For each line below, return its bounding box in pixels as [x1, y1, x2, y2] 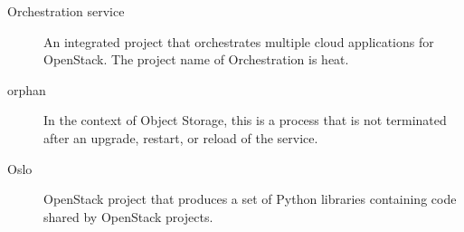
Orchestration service [7, 2, 125, 20]
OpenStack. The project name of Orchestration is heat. [43, 50, 349, 69]
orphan [7, 80, 46, 99]
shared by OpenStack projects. [43, 207, 213, 226]
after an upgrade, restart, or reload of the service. [43, 128, 318, 147]
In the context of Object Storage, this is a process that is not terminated [43, 111, 447, 130]
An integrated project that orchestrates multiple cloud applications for [43, 32, 434, 51]
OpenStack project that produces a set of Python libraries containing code [43, 189, 457, 208]
